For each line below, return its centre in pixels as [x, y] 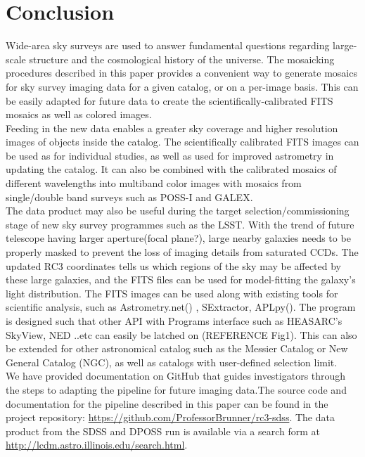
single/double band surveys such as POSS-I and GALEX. [129, 197]
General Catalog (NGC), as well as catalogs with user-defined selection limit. [172, 362]
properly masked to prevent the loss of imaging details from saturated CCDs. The [182, 252]
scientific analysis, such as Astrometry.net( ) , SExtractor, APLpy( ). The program [181, 307]
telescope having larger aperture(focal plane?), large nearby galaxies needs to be [178, 238]
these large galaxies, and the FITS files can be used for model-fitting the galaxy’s [181, 279]
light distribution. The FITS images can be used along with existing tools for [172, 293]
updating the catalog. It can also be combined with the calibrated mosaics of [171, 169]
